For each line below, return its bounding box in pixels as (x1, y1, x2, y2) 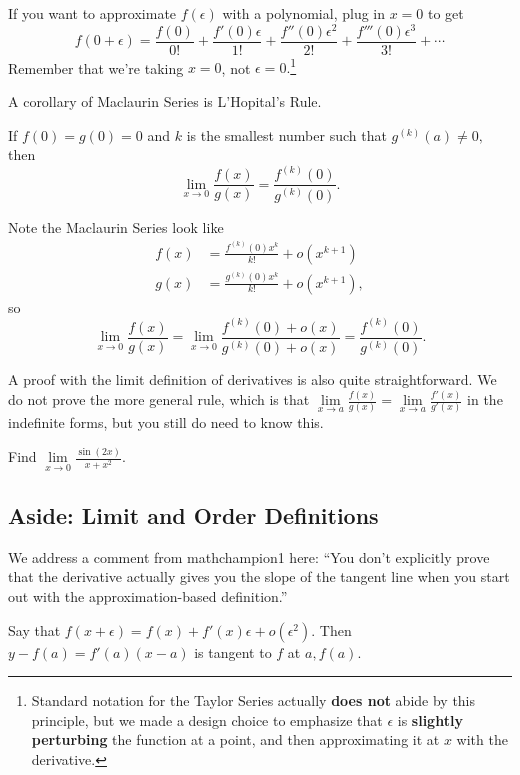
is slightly (397, 709, 463, 730)
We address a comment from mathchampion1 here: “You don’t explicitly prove (8, 546, 490, 567)
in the (467, 389, 503, 410)
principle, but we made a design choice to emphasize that (31, 709, 383, 730)
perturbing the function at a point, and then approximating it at (31, 729, 440, 750)
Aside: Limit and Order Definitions (8, 500, 379, 530)
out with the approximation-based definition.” (8, 586, 288, 606)
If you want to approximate (8, 3, 177, 23)
